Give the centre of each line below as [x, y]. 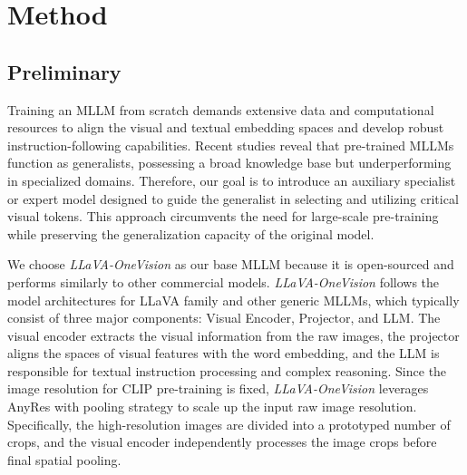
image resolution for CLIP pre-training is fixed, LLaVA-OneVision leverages [218, 388]
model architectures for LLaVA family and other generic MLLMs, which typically [233, 300]
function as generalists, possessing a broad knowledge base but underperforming [229, 163]
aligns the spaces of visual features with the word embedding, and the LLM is [224, 353]
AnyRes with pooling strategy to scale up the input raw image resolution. [212, 407]
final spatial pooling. [64, 459]
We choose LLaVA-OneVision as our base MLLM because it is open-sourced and [231, 264]
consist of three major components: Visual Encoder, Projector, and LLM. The [224, 318]
